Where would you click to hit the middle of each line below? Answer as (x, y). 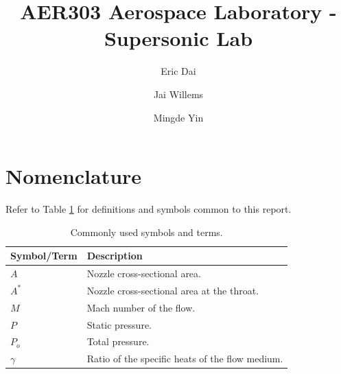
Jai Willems (178, 94)
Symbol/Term (44, 256)
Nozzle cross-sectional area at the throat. (173, 290)
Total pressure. (118, 341)
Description (115, 256)
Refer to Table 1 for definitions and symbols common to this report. (149, 209)
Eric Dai (178, 71)
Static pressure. (119, 324)
